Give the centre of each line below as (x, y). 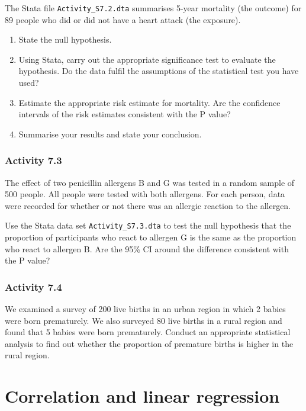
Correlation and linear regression (142, 396)
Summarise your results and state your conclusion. (110, 134)
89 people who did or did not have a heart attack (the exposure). (123, 19)
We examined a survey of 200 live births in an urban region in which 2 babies (145, 309)
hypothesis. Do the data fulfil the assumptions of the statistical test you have (159, 71)
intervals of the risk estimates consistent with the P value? (125, 114)
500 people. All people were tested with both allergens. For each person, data (145, 194)
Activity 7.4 (33, 286)
